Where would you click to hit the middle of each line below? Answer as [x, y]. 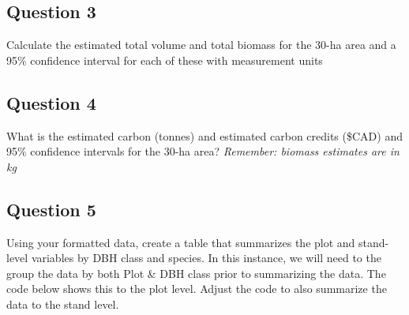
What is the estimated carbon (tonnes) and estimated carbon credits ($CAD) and [204, 135]
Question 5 [51, 209]
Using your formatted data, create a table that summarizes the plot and [181, 242]
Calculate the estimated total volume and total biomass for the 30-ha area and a [201, 45]
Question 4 [51, 102]
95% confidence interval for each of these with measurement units [165, 60]
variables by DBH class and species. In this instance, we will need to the [206, 258]
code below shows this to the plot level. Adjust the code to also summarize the [197, 289]
